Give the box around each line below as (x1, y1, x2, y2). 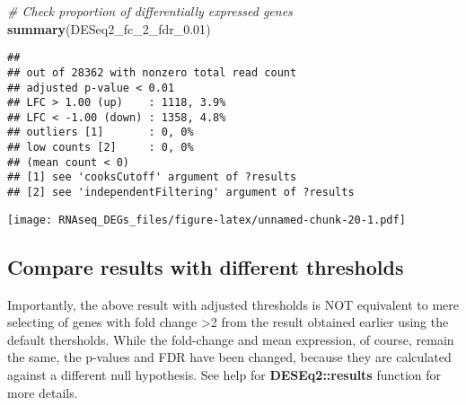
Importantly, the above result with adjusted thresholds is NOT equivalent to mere (7, 295, 459, 313)
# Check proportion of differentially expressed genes (7, 2, 293, 20)
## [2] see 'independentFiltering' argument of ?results (7, 186, 355, 199)
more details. (7, 383, 78, 401)
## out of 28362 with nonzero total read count (7, 66, 297, 79)
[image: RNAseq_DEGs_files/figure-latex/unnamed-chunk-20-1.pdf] (7, 213, 406, 226)
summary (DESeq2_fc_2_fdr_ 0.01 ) (7, 19, 211, 38)
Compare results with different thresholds (7, 252, 404, 280)
